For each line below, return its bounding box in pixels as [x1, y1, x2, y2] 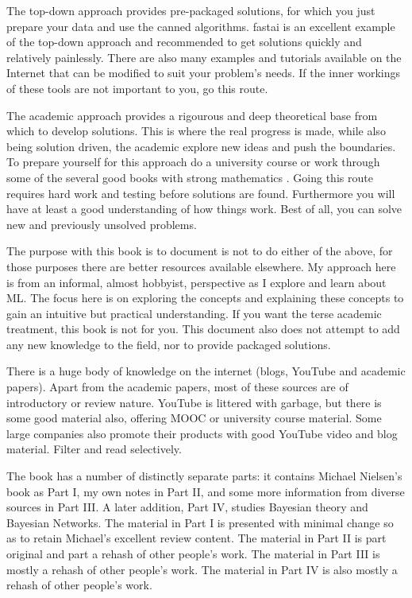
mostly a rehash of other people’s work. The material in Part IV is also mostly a [6, 561, 398, 577]
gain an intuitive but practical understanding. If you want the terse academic [6, 305, 382, 321]
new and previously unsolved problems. [6, 216, 197, 232]
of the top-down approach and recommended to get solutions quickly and [6, 33, 362, 50]
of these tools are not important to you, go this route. [6, 80, 268, 96]
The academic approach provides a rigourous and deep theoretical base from [6, 107, 378, 123]
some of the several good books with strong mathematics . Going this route [6, 169, 373, 185]
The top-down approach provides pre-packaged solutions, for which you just [6, 2, 375, 18]
